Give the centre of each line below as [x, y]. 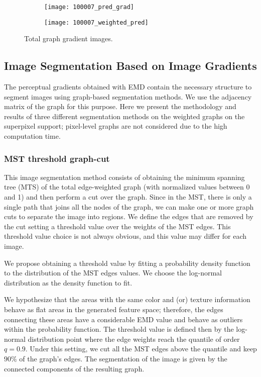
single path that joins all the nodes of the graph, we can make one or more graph [129, 206]
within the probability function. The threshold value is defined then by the [119, 329]
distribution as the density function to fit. [68, 282]
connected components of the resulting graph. [74, 368]
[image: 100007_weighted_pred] [96, 22]
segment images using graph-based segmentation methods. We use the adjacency [128, 96]
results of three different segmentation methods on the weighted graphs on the [124, 116]
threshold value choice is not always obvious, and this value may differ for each [125, 236]
